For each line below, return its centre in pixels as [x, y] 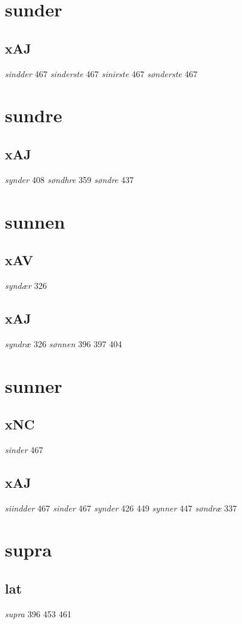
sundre [34, 115]
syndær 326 [26, 285]
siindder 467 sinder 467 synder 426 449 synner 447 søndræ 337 [121, 508]
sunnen [35, 221]
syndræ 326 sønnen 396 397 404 [64, 343]
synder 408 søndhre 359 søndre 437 [69, 179]
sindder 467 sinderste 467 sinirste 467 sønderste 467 [101, 73]
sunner [34, 385]
